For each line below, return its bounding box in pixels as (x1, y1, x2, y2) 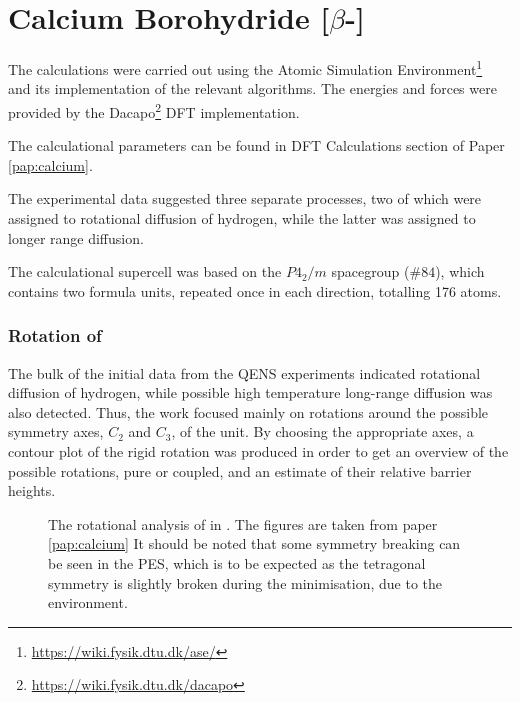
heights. (8, 480, 56, 501)
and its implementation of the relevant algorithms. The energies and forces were (8, 78, 497, 99)
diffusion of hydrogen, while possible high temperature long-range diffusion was (8, 382, 493, 403)
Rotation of (8, 323, 102, 348)
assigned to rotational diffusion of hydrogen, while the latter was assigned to (8, 208, 476, 228)
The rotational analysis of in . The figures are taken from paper (48, 513, 438, 534)
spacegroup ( (331, 261, 410, 282)
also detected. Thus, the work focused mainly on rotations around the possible (8, 401, 489, 422)
